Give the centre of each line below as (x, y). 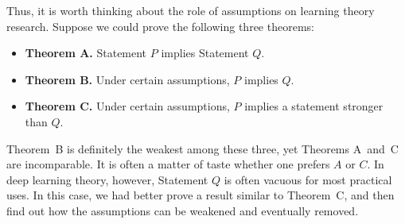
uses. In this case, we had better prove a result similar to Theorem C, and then (201, 195)
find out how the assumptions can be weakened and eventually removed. (183, 210)
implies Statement (205, 53)
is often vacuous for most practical (308, 179)
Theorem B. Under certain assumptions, (127, 79)
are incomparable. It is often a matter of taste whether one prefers (168, 164)
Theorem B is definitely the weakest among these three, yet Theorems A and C (202, 148)
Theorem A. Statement (86, 53)
